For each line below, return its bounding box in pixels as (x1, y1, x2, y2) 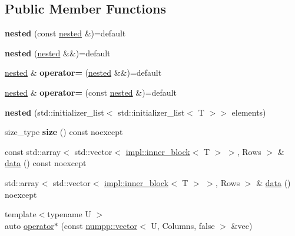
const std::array (5, 145, 61, 157)
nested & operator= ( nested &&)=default (5, 66, 162, 79)
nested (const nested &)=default (5, 27, 126, 39)
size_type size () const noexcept (5, 126, 123, 138)
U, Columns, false (151, 219, 215, 231)
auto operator (5, 219, 54, 231)
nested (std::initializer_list (5, 106, 104, 118)
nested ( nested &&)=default (5, 46, 111, 59)
